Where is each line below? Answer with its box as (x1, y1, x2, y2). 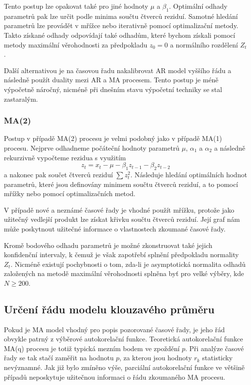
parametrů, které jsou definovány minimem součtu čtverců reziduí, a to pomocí (4, 179, 238, 189)
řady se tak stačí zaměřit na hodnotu (4, 353, 114, 363)
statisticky (202, 353, 233, 363)
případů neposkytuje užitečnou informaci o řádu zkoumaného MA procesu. (4, 371, 225, 382)
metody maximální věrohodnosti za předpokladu (4, 39, 148, 49)
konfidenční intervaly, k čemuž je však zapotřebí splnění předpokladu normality (4, 249, 239, 260)
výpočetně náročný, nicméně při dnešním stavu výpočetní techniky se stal (4, 84, 222, 94)
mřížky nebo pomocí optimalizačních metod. (4, 188, 135, 199)
